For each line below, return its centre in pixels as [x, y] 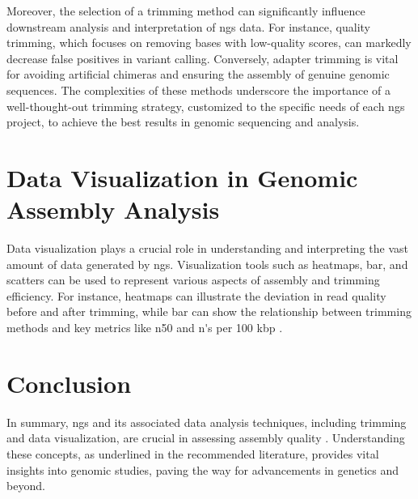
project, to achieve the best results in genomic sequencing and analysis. [183, 122]
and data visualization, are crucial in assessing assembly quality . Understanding [206, 438]
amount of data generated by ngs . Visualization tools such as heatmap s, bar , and [207, 264]
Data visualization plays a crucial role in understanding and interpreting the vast [207, 248]
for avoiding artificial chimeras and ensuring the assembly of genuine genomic [198, 74]
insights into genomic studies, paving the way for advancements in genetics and [203, 469]
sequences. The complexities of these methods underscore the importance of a [198, 90]
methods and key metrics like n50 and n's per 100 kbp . [145, 328]
